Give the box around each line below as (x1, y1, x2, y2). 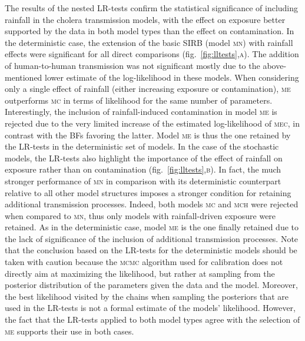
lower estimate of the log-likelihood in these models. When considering (45, 71, 299, 83)
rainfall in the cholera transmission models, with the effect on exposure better (5, 13, 286, 25)
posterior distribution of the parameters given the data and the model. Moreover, (5, 279, 298, 291)
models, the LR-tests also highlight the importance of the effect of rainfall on (5, 151, 283, 164)
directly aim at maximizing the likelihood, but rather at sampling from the (5, 267, 275, 279)
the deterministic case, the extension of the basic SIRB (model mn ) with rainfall (5, 36, 293, 48)
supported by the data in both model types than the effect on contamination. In (5, 25, 294, 37)
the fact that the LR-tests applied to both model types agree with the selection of (5, 313, 300, 326)
